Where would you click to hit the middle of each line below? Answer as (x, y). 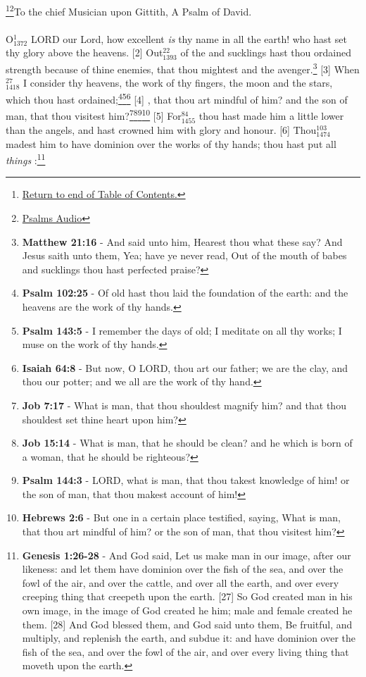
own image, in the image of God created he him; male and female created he (187, 610)
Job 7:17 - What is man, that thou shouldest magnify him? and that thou (184, 405)
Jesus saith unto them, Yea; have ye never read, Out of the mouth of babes (184, 255)
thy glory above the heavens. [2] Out (84, 52)
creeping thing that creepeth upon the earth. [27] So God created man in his (187, 596)
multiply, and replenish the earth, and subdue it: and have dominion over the (189, 638)
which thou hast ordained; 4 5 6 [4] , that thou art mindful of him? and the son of (177, 98)
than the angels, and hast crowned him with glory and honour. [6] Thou (161, 129)
